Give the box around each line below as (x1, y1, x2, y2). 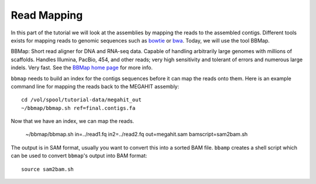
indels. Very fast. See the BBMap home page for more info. (11, 64, 153, 71)
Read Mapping (11, 9, 83, 22)
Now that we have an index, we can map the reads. (11, 118, 135, 125)
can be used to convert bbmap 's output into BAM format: (11, 152, 147, 160)
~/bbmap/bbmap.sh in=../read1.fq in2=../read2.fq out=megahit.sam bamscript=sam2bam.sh (25, 131, 248, 138)
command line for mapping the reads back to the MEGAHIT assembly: (11, 83, 180, 90)
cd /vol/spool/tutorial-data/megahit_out (21, 97, 142, 103)
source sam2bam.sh (21, 166, 74, 172)
